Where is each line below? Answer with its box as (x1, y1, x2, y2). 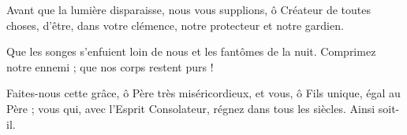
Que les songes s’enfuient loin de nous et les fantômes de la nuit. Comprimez (6, 43, 376, 60)
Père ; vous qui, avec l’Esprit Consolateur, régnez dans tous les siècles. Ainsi (6, 100, 375, 116)
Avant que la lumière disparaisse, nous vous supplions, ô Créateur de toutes (6, 2, 371, 17)
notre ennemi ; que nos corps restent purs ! (6, 58, 214, 75)
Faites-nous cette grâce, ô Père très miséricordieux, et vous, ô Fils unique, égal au (6, 85, 401, 101)
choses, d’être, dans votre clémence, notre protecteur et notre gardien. (6, 16, 344, 33)
